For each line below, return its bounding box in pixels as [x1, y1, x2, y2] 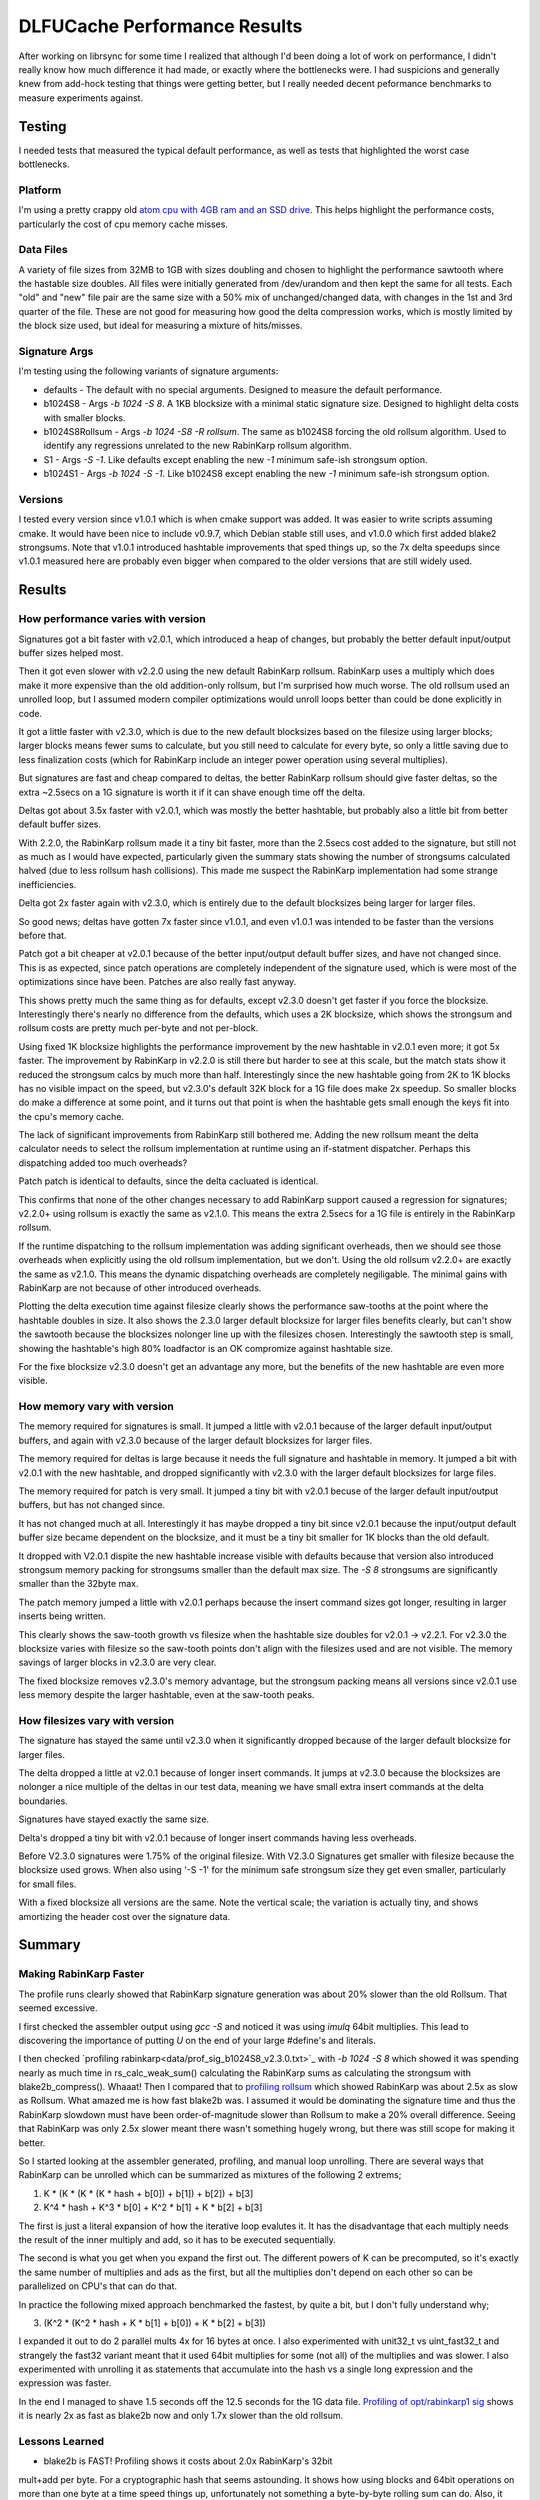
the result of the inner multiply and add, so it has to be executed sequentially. [18, 2233, 337, 2245]
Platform [18, 183, 62, 197]
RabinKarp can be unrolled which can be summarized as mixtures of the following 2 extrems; [18, 2169, 402, 2181]
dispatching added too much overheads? [18, 1156, 188, 1169]
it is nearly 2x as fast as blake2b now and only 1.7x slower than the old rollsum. [18, 2410, 344, 2422]
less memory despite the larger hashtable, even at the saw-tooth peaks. [18, 1689, 315, 1701]
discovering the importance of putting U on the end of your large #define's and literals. [18, 2034, 377, 2046]
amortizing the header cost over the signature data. [18, 1910, 231, 1922]
